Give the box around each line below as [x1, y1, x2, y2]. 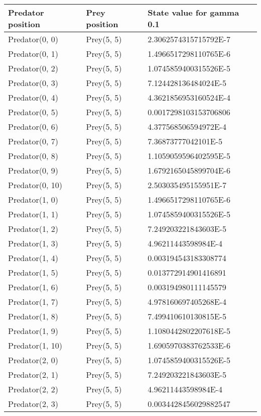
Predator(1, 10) [8, 340, 62, 351]
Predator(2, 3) [8, 398, 58, 409]
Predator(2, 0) [8, 354, 58, 366]
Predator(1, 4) [8, 252, 58, 264]
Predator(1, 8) [8, 310, 58, 322]
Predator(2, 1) [8, 369, 58, 380]
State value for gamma [148, 7, 239, 18]
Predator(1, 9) [8, 325, 58, 337]
